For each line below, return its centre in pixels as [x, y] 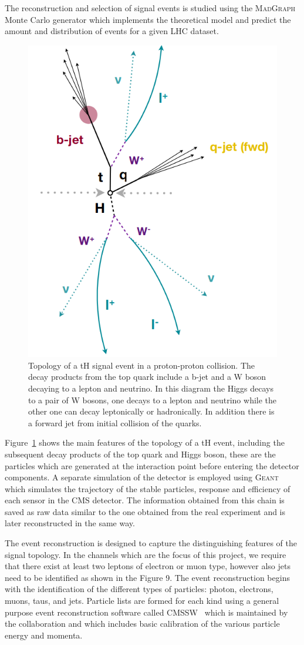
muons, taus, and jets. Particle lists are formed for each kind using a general [142, 601]
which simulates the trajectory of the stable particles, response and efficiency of [148, 488]
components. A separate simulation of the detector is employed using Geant [142, 477]
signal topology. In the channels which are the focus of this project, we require [146, 554]
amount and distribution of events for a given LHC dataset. [112, 31]
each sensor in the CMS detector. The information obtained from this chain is [145, 500]
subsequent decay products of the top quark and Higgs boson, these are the [140, 454]
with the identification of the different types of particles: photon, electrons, [139, 589]
